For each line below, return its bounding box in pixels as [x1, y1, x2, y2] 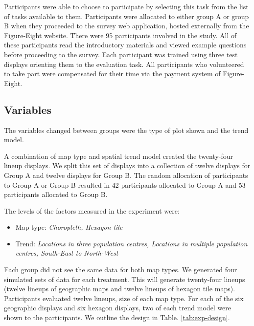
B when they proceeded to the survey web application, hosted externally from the [4, 21, 249, 31]
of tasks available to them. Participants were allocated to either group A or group [4, 11, 249, 21]
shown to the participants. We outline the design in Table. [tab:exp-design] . [4, 312, 230, 323]
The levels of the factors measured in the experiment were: [4, 205, 180, 216]
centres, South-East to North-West [15, 248, 118, 258]
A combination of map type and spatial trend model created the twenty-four [4, 151, 233, 161]
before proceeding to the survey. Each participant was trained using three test [4, 49, 238, 59]
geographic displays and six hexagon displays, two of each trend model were [4, 303, 231, 313]
